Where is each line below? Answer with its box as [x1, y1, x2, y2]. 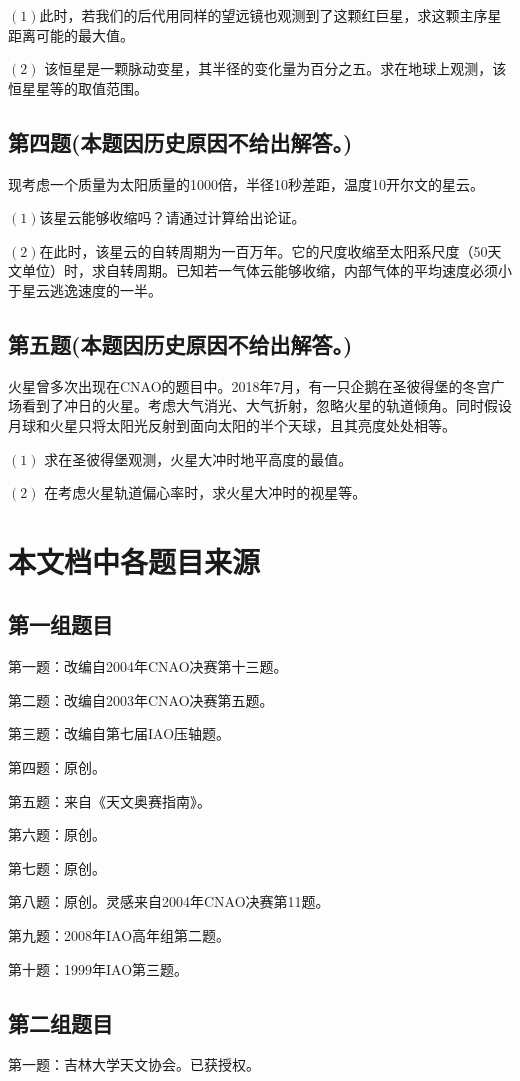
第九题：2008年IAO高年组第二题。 [8, 925, 231, 946]
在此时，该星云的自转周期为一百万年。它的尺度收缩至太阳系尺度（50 [39, 240, 488, 261]
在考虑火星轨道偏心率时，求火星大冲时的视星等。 [44, 482, 367, 503]
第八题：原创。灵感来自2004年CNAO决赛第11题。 [8, 891, 330, 912]
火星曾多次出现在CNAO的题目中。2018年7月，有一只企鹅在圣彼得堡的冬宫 [8, 375, 491, 396]
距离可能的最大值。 [8, 24, 134, 45]
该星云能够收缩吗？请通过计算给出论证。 [39, 207, 306, 228]
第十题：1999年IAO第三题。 [8, 958, 189, 979]
